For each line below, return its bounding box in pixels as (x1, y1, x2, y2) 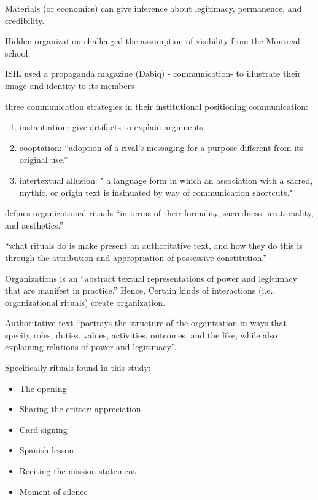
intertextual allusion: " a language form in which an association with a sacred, (19, 173, 313, 186)
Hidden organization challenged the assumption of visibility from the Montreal (5, 34, 300, 47)
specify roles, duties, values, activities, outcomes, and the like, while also (5, 328, 277, 341)
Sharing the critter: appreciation (19, 402, 141, 415)
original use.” (19, 153, 68, 166)
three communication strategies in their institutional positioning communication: (5, 100, 308, 112)
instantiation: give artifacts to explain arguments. (19, 120, 206, 133)
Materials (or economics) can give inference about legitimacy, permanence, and (5, 2, 302, 14)
